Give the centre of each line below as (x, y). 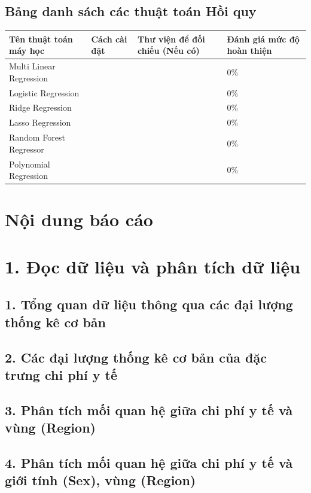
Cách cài (109, 39)
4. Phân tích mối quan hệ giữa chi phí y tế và (149, 462)
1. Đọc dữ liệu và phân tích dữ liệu (153, 266)
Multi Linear (32, 66)
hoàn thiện (249, 51)
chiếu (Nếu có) (169, 51)
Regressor (27, 149)
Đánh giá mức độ (263, 39)
